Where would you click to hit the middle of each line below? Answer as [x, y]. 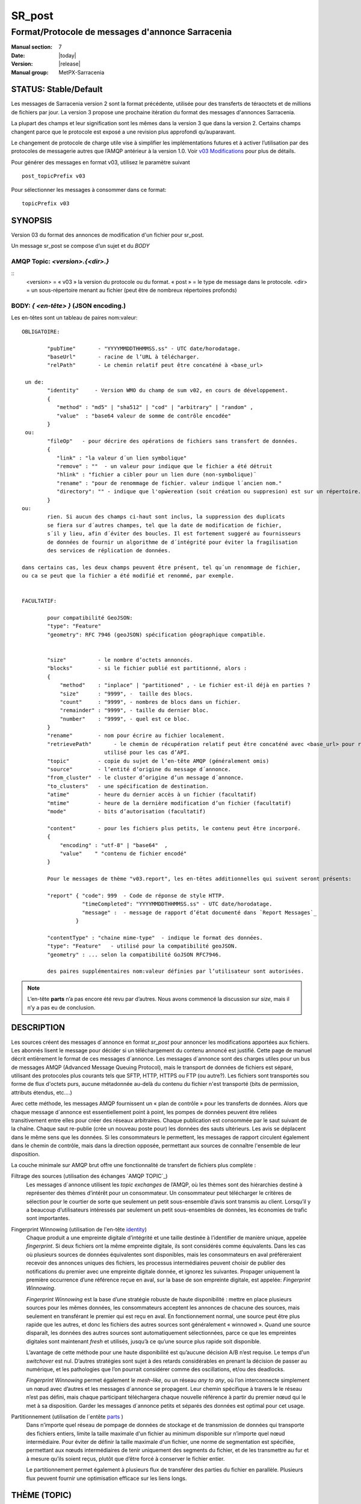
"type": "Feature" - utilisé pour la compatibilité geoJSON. [142, 946]
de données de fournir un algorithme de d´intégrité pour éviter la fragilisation [172, 542]
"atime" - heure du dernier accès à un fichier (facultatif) [152, 795]
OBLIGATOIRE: [41, 331]
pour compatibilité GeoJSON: [90, 618]
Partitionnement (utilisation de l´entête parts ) [67, 1416]
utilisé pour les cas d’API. [147, 753]
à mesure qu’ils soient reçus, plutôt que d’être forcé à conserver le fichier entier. [125, 1458]
